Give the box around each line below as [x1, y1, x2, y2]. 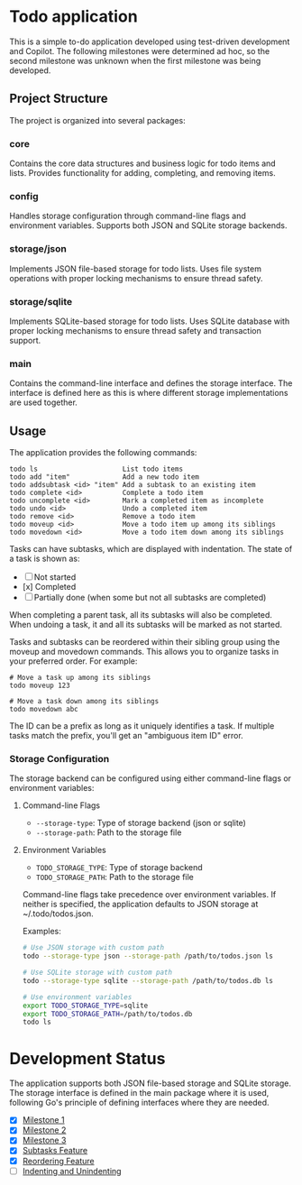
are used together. [9, 397, 78, 408]
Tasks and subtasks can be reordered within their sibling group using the [9, 637, 280, 648]
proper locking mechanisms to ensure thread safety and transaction [9, 325, 261, 335]
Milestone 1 [22, 1115, 65, 1125]
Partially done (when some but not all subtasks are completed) [33, 592, 267, 603]
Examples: [22, 926, 61, 937]
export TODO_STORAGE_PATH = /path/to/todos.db [22, 1009, 193, 1018]
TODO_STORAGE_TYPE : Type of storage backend [35, 862, 203, 873]
